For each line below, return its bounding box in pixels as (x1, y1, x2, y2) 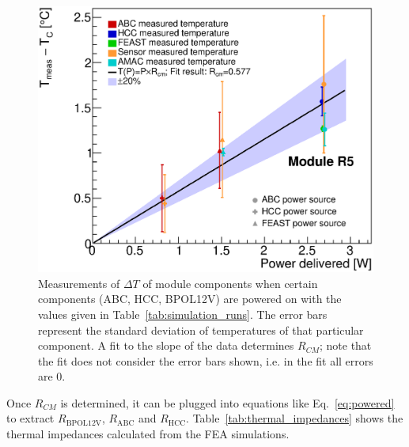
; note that (319, 337, 372, 354)
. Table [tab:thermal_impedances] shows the (186, 410, 403, 426)
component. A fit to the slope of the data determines (38, 337, 294, 354)
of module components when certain (142, 275, 318, 291)
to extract (6, 410, 55, 426)
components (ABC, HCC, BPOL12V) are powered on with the (38, 290, 342, 307)
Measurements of (38, 275, 120, 291)
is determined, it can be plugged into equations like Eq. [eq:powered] (60, 394, 395, 411)
